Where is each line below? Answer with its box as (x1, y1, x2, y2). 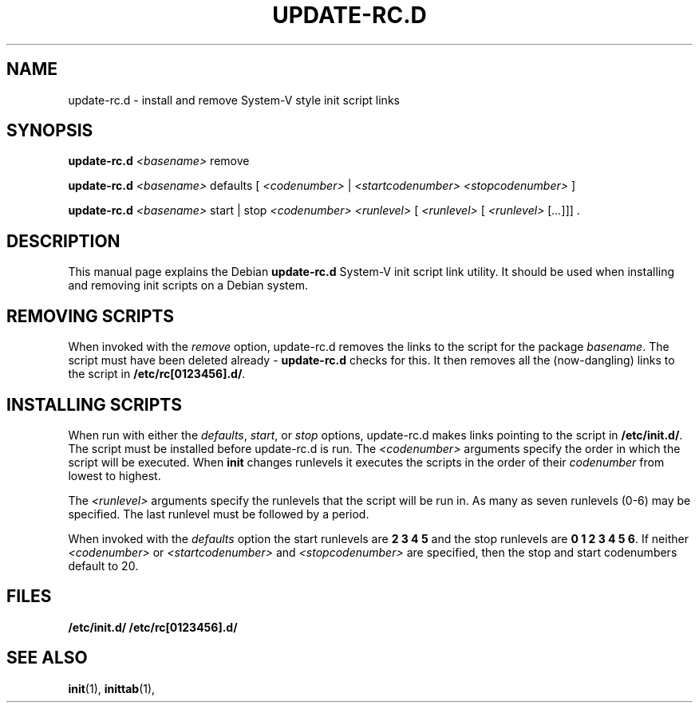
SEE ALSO (6, 648, 88, 668)
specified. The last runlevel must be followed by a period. (68, 506, 369, 521)
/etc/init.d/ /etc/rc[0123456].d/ (68, 620, 238, 634)
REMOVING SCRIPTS (6, 305, 174, 326)
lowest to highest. (68, 468, 161, 483)
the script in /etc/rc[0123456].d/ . (68, 367, 246, 381)
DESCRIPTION (6, 230, 120, 251)
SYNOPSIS (6, 120, 93, 141)
